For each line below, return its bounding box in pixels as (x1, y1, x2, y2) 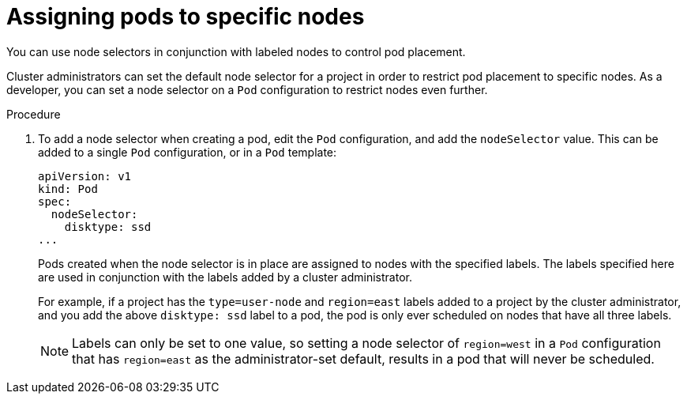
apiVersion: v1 (38, 169, 132, 183)
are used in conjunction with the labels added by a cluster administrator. (38, 270, 412, 284)
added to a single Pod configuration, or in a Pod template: (38, 145, 337, 159)
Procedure (6, 107, 61, 121)
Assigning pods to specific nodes (6, 3, 365, 30)
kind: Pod (38, 182, 98, 195)
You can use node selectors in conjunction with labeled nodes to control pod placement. (6, 44, 466, 58)
